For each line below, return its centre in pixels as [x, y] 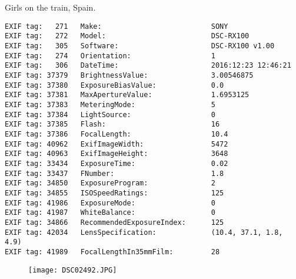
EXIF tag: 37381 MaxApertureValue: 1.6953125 [127, 95]
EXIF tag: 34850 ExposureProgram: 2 [110, 183]
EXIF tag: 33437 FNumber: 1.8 [114, 173]
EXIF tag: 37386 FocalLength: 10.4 [117, 134]
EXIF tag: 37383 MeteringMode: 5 [110, 105]
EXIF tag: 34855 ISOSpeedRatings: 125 [114, 193]
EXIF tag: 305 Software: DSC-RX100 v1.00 [140, 46]
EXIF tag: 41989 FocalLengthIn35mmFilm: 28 [112, 252]
